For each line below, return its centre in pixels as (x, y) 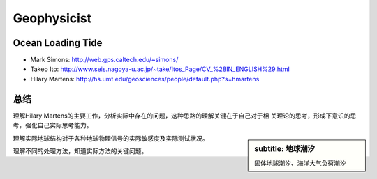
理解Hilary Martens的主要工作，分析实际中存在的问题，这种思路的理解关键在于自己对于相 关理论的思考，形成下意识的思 (185, 116)
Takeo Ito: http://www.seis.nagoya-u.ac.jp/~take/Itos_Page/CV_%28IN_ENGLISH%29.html (160, 69)
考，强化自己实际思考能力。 (53, 125)
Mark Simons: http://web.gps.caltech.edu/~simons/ (104, 60)
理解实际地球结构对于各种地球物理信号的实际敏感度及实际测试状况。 (111, 138)
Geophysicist (52, 18)
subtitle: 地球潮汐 (285, 148)
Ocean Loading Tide (58, 43)
